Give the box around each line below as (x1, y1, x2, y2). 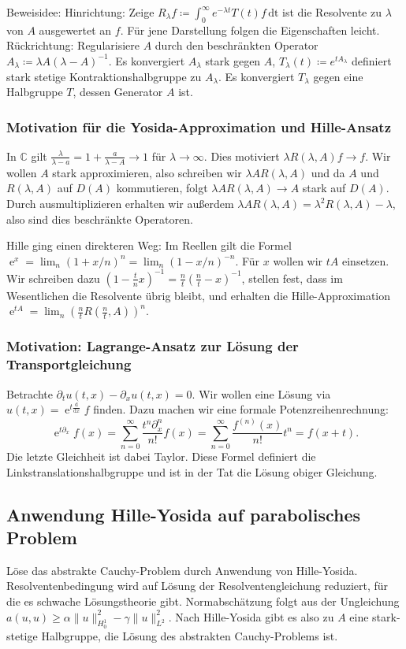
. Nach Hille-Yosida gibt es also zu (168, 608, 334, 625)
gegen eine (313, 68, 363, 84)
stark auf (302, 180, 346, 196)
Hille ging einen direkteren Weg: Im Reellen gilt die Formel (6, 237, 292, 254)
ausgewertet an (39, 21, 112, 38)
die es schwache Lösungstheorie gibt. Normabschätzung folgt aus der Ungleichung (6, 593, 400, 609)
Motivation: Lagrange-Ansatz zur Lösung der (6, 336, 299, 356)
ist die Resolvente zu (282, 4, 382, 20)
